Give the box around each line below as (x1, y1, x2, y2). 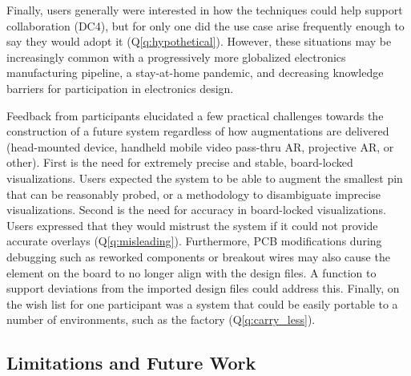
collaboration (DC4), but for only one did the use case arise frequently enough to (6, 17, 405, 34)
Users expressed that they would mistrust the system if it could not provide (6, 216, 378, 233)
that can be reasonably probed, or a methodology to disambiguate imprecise (6, 185, 381, 202)
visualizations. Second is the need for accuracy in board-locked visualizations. (6, 201, 386, 218)
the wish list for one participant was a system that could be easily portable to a (6, 295, 398, 312)
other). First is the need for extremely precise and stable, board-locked (6, 154, 353, 171)
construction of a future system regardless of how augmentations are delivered (6, 123, 389, 139)
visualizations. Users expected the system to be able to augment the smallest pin (6, 169, 403, 186)
